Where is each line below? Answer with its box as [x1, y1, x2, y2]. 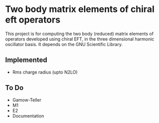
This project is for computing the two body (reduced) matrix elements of [5, 30, 154, 36]
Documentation [12, 112, 44, 118]
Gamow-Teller [12, 96, 41, 103]
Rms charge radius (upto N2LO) [12, 69, 78, 75]
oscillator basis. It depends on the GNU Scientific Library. [5, 41, 123, 47]
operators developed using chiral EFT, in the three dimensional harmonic [5, 36, 155, 42]
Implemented [5, 56, 47, 64]
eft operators [5, 14, 61, 25]
